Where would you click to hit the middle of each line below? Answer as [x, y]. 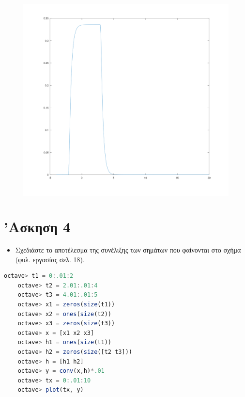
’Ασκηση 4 [37, 227]
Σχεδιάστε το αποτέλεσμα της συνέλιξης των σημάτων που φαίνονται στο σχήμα [128, 249]
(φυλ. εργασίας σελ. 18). [50, 259]
